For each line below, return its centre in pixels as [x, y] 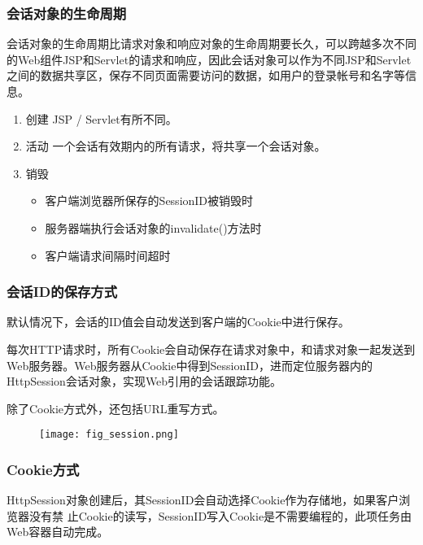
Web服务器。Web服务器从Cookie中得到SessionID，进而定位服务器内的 [190, 365]
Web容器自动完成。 [58, 532]
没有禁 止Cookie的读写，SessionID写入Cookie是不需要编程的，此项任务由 [220, 515]
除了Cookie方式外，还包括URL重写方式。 [116, 408]
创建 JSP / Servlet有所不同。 [101, 118]
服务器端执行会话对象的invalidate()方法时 [153, 227]
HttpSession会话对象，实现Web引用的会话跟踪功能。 [144, 381]
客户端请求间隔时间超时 [108, 255]
